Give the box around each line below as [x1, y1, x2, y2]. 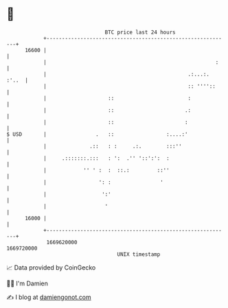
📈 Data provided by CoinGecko [6, 263, 96, 272]
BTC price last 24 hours [104, 29, 176, 36]
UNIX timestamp [117, 250, 161, 258]
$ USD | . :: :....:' [6, 130, 188, 138]
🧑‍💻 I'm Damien [6, 279, 49, 287]
